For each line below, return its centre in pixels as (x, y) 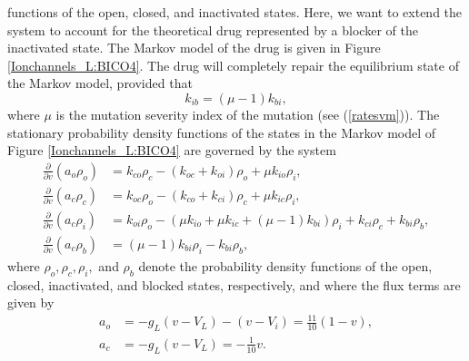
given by (31, 302)
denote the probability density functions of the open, (285, 265)
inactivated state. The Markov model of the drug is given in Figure (194, 48)
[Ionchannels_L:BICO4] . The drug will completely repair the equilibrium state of (233, 65)
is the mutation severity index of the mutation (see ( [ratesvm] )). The (248, 114)
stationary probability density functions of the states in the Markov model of (222, 132)
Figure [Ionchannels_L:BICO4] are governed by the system (172, 150)
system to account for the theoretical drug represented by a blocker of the (213, 29)
